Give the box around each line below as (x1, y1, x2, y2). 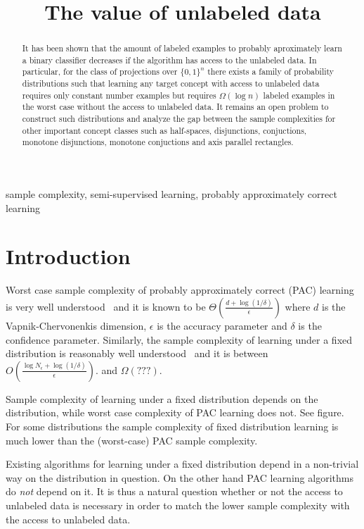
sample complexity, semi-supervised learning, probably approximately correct (6, 187, 337, 201)
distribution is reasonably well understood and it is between (6, 346, 268, 361)
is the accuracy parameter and (157, 318, 287, 332)
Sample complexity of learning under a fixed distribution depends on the (6, 391, 318, 406)
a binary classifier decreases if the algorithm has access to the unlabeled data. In (22, 54, 317, 66)
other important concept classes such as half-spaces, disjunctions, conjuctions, (22, 124, 307, 136)
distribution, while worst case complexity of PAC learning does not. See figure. (6, 405, 344, 420)
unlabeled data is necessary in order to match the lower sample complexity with (6, 497, 350, 512)
